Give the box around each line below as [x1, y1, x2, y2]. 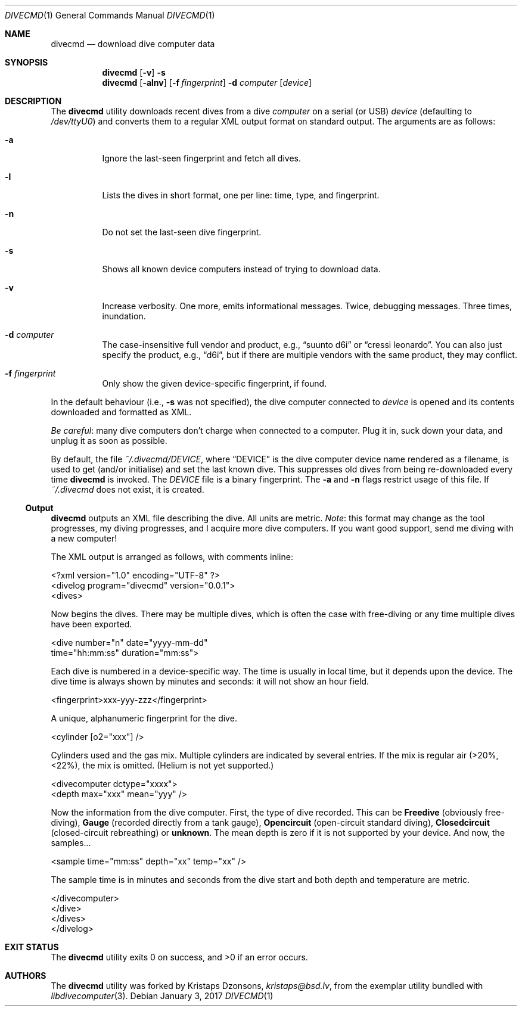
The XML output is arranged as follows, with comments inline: [51, 552, 293, 562]
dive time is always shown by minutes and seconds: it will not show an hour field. [51, 676, 369, 686]
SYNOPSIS [5, 57, 48, 67]
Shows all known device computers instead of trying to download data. [102, 264, 381, 274]
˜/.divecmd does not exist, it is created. [51, 484, 204, 494]
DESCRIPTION [5, 96, 62, 106]
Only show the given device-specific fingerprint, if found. [102, 378, 327, 388]
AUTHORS [5, 970, 46, 981]
